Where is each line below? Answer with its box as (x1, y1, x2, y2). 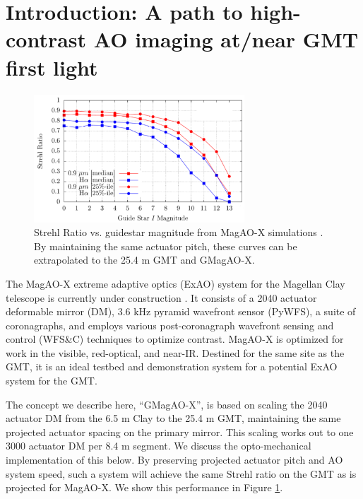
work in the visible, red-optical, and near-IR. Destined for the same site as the (6, 345, 345, 360)
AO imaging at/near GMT (93, 25, 359, 54)
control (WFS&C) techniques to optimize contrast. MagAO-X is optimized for (6, 331, 344, 346)
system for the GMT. (6, 373, 97, 388)
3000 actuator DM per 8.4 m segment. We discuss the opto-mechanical (6, 438, 311, 453)
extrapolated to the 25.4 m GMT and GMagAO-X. (34, 252, 255, 267)
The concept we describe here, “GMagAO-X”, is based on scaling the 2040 (6, 397, 328, 411)
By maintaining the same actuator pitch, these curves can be (34, 238, 297, 253)
